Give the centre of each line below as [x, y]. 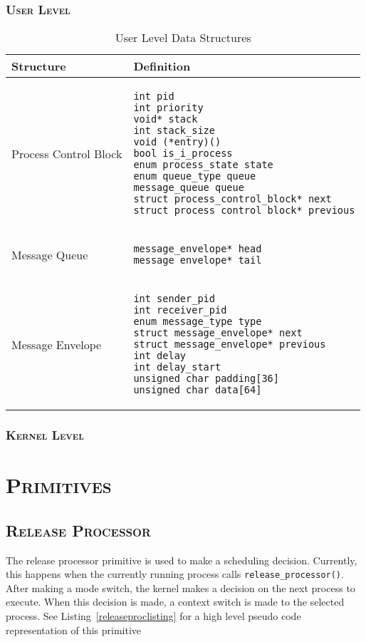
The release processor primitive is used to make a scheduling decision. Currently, [182, 560]
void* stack [166, 119]
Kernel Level [45, 435]
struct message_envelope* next [218, 333]
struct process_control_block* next [232, 199]
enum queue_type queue [195, 176]
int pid [154, 97]
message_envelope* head [198, 249]
